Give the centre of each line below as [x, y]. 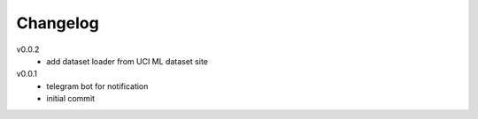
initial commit [71, 99]
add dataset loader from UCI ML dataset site [127, 61]
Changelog [58, 23]
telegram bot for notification [97, 86]
